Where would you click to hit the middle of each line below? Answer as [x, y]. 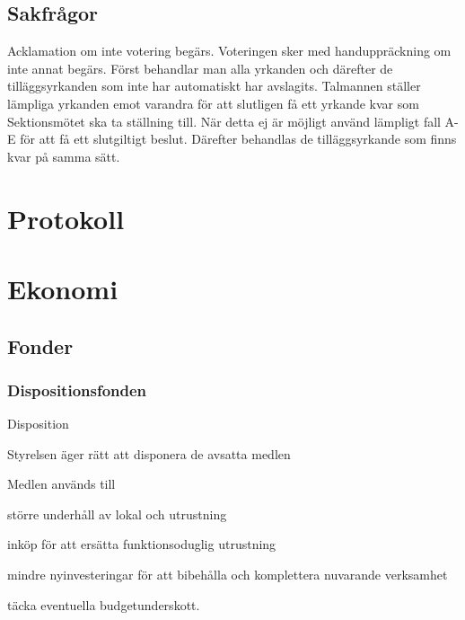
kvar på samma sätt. [64, 156]
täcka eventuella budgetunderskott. [104, 604]
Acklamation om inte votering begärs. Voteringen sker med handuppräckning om [229, 51]
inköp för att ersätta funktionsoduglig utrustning [142, 544]
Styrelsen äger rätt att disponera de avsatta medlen [149, 453]
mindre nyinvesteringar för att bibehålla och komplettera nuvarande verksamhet [228, 575]
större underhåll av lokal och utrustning [117, 514]
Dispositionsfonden [77, 390]
